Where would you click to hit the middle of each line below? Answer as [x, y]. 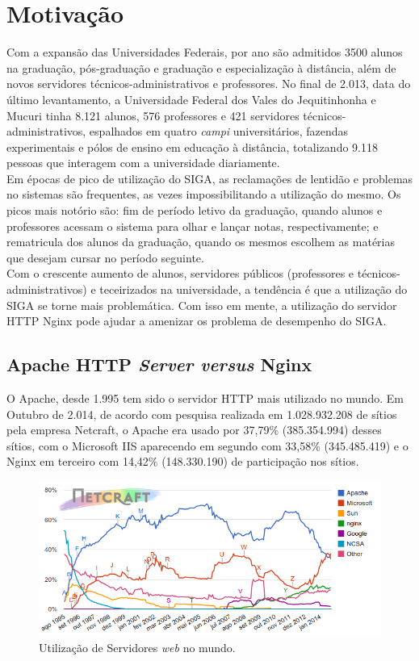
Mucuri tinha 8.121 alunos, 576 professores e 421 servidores [153, 115]
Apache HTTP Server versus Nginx [159, 364]
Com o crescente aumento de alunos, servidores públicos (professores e [180, 273]
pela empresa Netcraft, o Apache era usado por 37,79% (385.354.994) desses [194, 430]
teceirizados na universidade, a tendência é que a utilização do [253, 289]
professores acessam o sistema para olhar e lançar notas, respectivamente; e [193, 226]
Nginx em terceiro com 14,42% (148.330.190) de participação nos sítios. [183, 461]
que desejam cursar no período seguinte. [105, 257]
